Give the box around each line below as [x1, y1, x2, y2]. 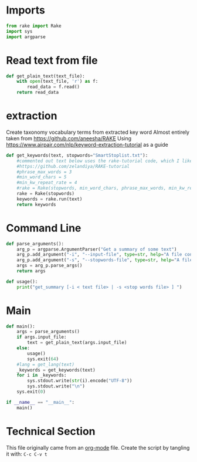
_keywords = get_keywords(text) [16, 367, 96, 373]
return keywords [16, 201, 57, 207]
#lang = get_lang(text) [16, 362, 75, 367]
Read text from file [6, 53, 98, 67]
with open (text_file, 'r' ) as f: [16, 79, 98, 85]
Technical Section [6, 424, 96, 438]
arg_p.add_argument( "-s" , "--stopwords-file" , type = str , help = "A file [16, 257, 193, 263]
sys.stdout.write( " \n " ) [27, 383, 85, 389]
